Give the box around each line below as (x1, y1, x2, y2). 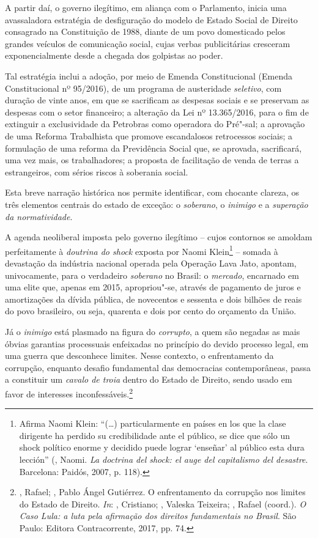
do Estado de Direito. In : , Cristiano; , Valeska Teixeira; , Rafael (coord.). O (19, 497, 306, 510)
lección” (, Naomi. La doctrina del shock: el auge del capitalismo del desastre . (19, 452, 308, 465)
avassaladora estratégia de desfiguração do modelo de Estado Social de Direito (5, 13, 298, 26)
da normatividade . (5, 210, 73, 223)
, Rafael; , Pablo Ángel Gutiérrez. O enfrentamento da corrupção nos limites (19, 485, 306, 498)
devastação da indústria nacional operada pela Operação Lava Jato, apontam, (5, 256, 297, 269)
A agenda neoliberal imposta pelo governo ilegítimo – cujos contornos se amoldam (5, 230, 312, 243)
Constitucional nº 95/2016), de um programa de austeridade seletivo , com (5, 81, 282, 94)
